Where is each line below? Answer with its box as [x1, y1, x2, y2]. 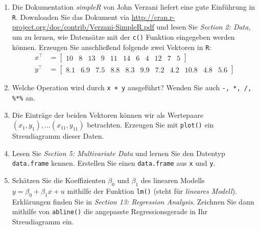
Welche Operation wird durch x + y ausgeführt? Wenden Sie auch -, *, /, [12, 82, 252, 93]
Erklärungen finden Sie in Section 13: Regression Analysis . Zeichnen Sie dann [12, 196, 254, 207]
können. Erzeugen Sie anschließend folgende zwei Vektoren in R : [12, 41, 211, 52]
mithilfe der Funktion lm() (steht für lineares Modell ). [67, 185, 237, 196]
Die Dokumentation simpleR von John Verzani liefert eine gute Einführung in [12, 2, 255, 12]
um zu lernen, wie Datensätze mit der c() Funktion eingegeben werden [12, 31, 235, 42]
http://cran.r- [131, 11, 175, 22]
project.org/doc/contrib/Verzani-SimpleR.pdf [12, 21, 154, 32]
